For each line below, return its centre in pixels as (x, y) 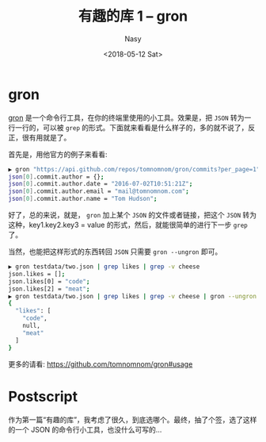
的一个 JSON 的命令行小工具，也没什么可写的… (85, 429)
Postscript (43, 396)
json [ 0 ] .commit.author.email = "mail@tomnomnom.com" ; (99, 191)
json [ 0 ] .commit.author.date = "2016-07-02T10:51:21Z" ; (101, 184)
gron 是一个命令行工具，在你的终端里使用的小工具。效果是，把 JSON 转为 (126, 117)
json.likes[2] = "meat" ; (49, 289)
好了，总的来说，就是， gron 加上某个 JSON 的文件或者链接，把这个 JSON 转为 (133, 215)
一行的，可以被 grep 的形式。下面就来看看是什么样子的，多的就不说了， (131, 127)
